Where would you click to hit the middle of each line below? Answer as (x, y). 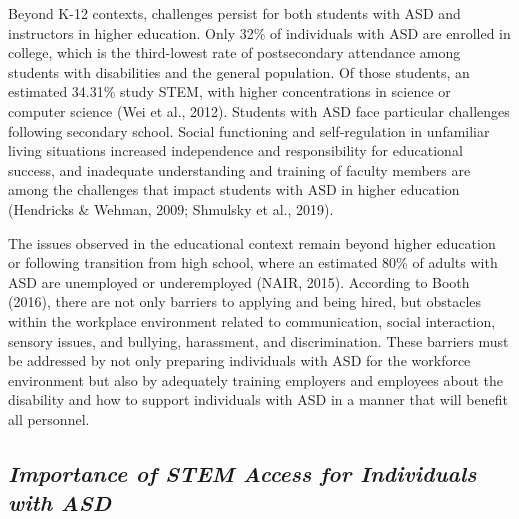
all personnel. (49, 418)
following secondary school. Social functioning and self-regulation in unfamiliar (249, 130)
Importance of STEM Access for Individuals (242, 472)
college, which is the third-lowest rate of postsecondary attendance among (234, 52)
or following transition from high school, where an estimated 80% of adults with (253, 262)
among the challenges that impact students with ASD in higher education (234, 189)
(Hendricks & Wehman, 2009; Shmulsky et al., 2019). (171, 208)
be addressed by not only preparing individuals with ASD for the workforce (239, 360)
